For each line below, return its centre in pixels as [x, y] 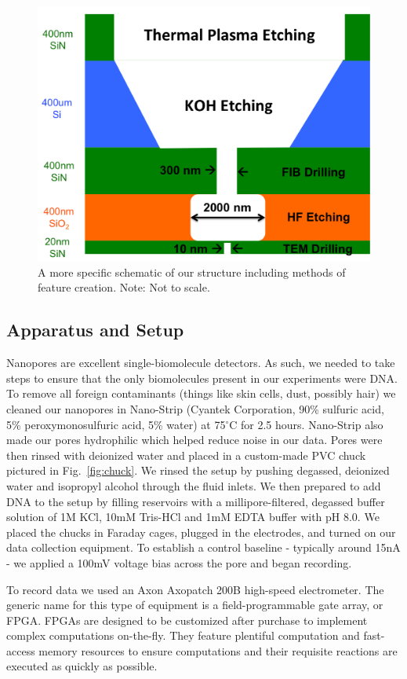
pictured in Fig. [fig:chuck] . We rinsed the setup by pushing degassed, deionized [198, 470]
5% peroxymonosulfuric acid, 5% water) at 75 [116, 424]
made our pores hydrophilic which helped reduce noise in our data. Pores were [194, 440]
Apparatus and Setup [95, 330]
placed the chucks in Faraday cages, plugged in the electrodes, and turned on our [201, 532]
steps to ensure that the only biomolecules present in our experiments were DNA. [202, 378]
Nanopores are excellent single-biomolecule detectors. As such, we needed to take [201, 363]
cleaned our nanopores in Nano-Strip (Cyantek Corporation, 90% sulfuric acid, [195, 408]
